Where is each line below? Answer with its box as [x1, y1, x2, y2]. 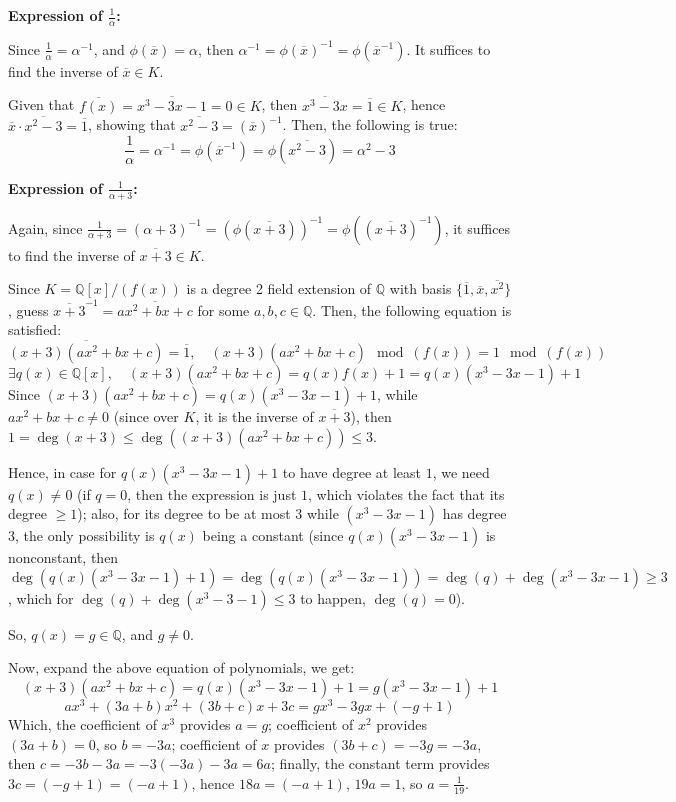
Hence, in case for [8, 461, 117, 482]
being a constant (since [202, 525, 344, 546]
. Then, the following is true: [282, 114, 458, 135]
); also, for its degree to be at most [77, 503, 291, 524]
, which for [8, 587, 74, 608]
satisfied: [8, 319, 62, 340]
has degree [442, 503, 507, 524]
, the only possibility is [15, 525, 155, 546]
